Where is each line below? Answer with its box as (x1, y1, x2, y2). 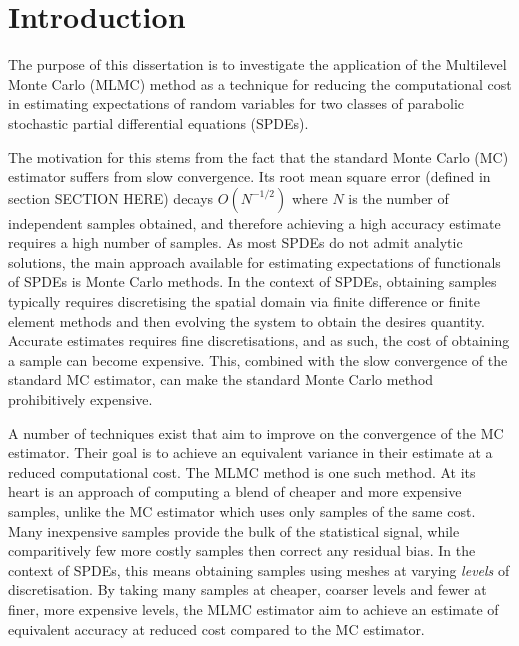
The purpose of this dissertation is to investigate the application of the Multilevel (8, 54, 507, 75)
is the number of (348, 187, 449, 208)
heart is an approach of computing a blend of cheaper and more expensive (8, 481, 462, 502)
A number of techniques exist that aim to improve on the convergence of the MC (8, 422, 504, 443)
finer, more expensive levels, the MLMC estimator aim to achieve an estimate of (8, 598, 499, 619)
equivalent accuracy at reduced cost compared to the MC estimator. (8, 618, 425, 639)
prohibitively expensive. (8, 389, 153, 410)
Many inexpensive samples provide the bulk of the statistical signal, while (8, 520, 460, 541)
